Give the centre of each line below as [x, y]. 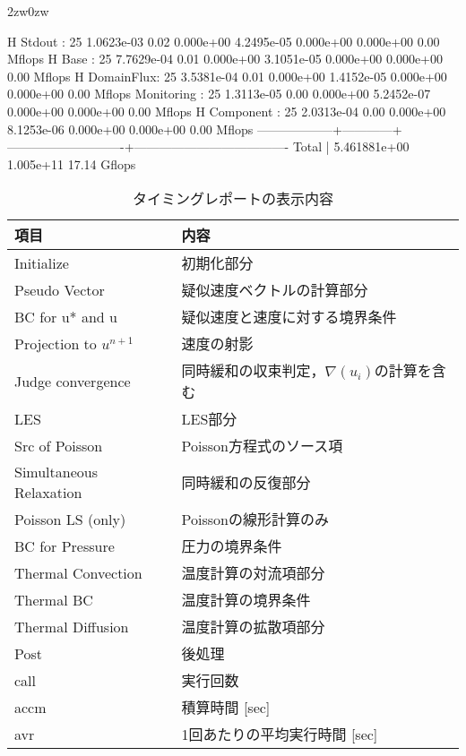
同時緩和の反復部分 [246, 483]
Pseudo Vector [60, 289]
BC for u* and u [66, 316]
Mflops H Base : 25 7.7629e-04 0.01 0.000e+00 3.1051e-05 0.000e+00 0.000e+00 [225, 59]
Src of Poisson [59, 445]
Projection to [56, 343]
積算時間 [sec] [226, 708]
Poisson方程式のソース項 [262, 446]
